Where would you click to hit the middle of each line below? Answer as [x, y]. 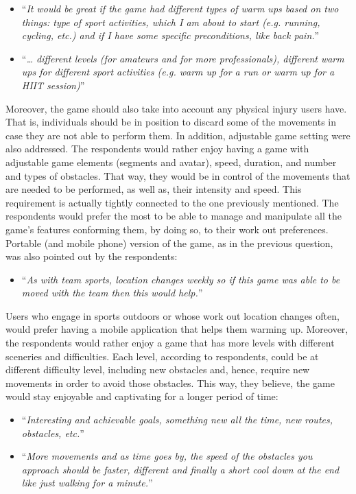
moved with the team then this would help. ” [112, 293]
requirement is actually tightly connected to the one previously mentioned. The [172, 202]
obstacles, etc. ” [53, 433]
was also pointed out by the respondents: [92, 256]
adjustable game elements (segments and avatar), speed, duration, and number [171, 162]
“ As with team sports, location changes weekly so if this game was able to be [181, 279]
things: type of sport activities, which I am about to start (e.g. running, [171, 22]
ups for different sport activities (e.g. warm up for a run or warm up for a [178, 72]
